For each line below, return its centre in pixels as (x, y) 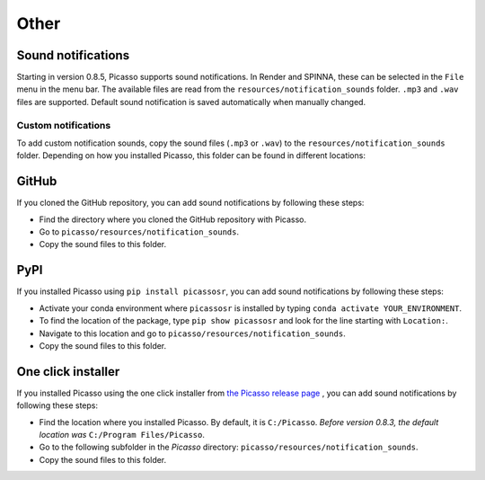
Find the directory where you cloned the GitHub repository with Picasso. (173, 219)
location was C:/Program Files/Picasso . (122, 435)
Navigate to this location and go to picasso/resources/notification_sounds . (192, 333)
